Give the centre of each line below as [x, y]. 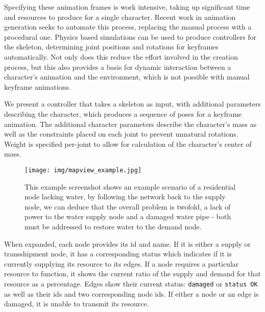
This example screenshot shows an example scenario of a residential [130, 186]
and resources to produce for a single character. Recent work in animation [120, 17]
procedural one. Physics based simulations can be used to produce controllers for [130, 36]
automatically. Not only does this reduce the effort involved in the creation [121, 56]
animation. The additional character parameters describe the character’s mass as [130, 124]
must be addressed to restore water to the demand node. [113, 226]
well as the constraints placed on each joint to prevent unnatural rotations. [121, 134]
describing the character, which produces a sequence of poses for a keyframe [123, 113]
